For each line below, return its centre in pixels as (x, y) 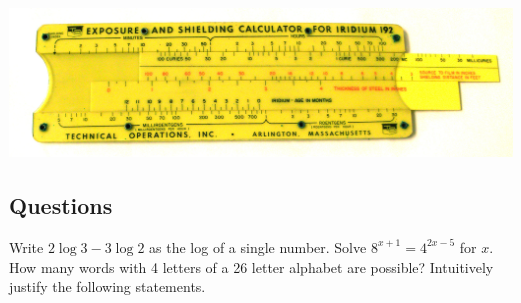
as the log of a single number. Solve (258, 246)
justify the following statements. (107, 286)
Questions (61, 205)
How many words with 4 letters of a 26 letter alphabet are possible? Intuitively (251, 266)
